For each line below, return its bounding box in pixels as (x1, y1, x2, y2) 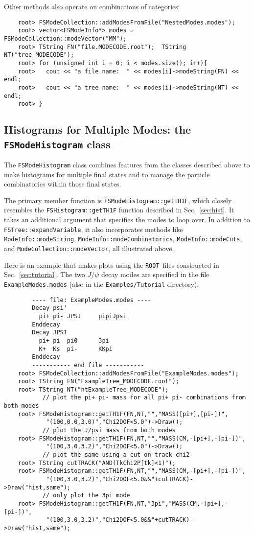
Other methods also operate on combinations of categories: (4, 1, 180, 11)
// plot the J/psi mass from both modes (42, 427, 176, 434)
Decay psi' (32, 304, 67, 312)
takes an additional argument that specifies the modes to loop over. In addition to (4, 214, 250, 225)
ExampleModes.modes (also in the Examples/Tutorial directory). (4, 279, 199, 289)
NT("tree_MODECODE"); (4, 51, 74, 59)
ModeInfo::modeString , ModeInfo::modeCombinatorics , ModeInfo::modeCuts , (4, 233, 242, 244)
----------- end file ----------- (32, 361, 144, 369)
